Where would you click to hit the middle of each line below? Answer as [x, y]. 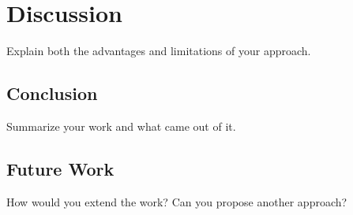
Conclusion [52, 93]
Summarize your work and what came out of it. [121, 126]
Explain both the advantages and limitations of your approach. [159, 51]
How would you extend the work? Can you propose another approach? [177, 201]
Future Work [60, 168]
